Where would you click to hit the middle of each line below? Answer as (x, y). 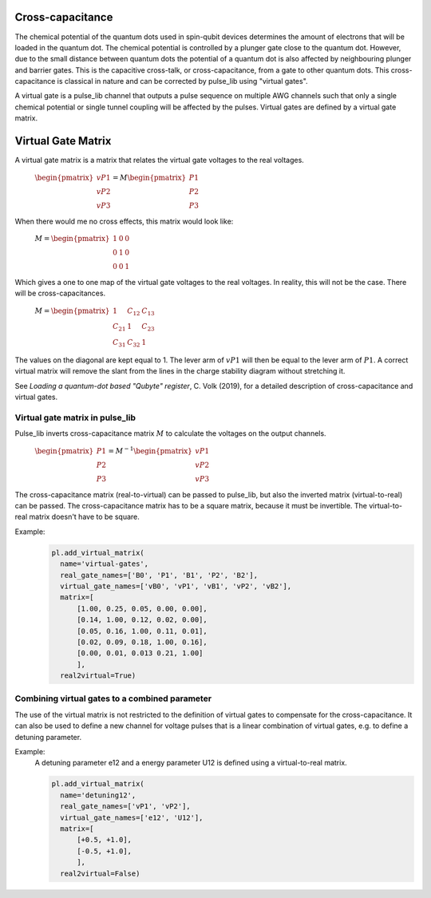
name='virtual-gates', (105, 564)
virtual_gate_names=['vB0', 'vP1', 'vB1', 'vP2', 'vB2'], (176, 586)
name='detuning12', (98, 795)
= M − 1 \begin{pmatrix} (150, 450)
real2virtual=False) (100, 873)
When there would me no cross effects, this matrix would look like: (124, 221)
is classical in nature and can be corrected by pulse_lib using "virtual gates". (182, 81)
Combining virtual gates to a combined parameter (113, 698)
